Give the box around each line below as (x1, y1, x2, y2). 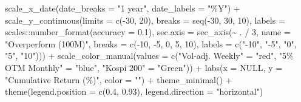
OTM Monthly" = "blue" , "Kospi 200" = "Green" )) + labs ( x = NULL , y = (5, 61, 283, 73)
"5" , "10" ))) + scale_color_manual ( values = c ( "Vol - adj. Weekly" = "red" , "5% (5, 49, 294, 62)
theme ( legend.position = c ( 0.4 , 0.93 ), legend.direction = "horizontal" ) (5, 85, 263, 98)
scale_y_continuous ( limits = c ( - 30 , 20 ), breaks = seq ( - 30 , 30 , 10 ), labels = (5, 13, 285, 26)
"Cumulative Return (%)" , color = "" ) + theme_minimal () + (5, 73, 232, 86)
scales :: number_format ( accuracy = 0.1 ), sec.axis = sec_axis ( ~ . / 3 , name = (5, 25, 291, 38)
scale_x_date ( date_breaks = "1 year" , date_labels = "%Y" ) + (5, 2, 240, 14)
